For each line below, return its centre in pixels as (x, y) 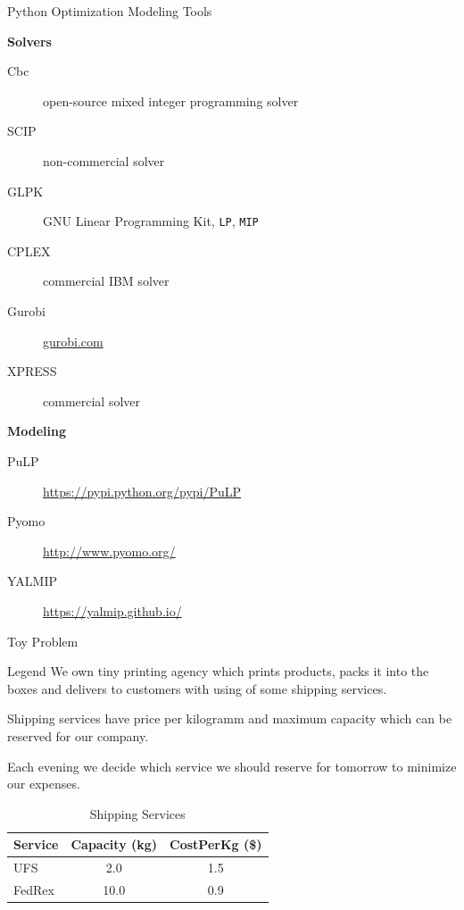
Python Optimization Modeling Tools (110, 11)
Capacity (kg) (114, 844)
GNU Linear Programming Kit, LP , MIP (151, 221)
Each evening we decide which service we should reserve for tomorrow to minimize (232, 766)
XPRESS (32, 371)
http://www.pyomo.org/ (109, 551)
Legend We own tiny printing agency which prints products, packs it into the (218, 671)
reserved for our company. (78, 735)
